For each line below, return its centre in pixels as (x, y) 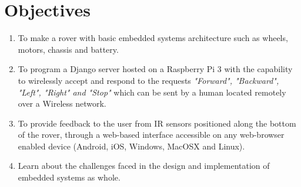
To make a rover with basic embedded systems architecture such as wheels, (153, 38)
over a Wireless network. (62, 103)
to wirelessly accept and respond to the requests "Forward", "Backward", (148, 80)
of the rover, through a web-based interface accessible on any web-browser (151, 135)
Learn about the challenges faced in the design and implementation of (144, 166)
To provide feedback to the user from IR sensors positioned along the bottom (157, 123)
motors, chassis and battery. (68, 49)
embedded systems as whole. (69, 177)
